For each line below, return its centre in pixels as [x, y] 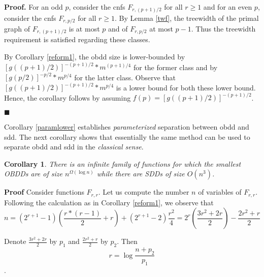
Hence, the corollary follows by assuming [68, 97]
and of [118, 28]
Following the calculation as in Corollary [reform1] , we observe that [109, 202]
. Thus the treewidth [223, 28]
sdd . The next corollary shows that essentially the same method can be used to [127, 136]
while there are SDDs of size [141, 174]
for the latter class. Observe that [125, 77]
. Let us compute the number [144, 192]
